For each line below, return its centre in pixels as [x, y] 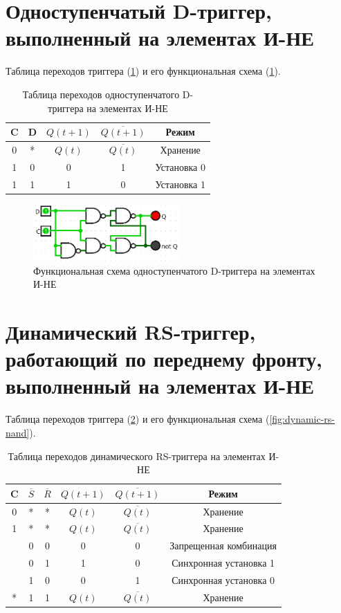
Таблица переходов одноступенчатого [101, 94]
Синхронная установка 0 [223, 579]
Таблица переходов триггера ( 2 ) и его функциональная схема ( [138, 419]
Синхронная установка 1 [223, 563]
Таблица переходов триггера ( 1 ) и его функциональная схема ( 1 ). [143, 71]
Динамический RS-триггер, [131, 332]
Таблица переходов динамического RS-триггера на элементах [137, 456]
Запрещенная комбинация [223, 546]
